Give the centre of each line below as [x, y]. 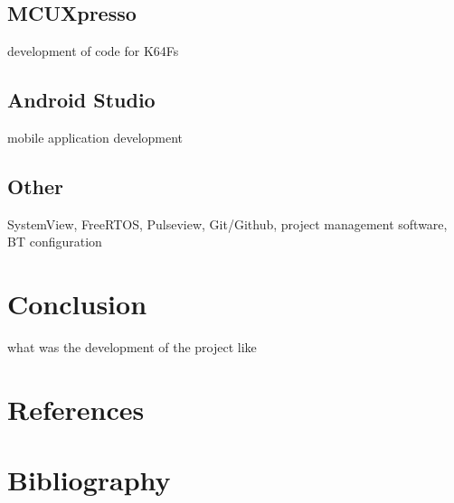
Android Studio [81, 100]
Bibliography [89, 480]
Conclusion [77, 304]
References [76, 409]
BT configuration [55, 242]
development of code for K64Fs [93, 51]
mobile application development [95, 137]
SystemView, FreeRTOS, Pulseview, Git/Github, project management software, [227, 224]
